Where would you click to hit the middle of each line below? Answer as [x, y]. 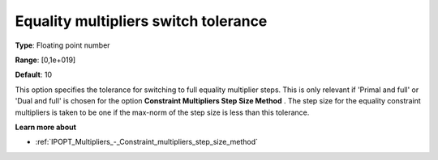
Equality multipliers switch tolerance [141, 21]
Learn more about [46, 127]
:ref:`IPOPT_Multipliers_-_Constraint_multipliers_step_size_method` [147, 142]
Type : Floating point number [62, 45]
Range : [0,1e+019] [45, 60]
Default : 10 [34, 75]
